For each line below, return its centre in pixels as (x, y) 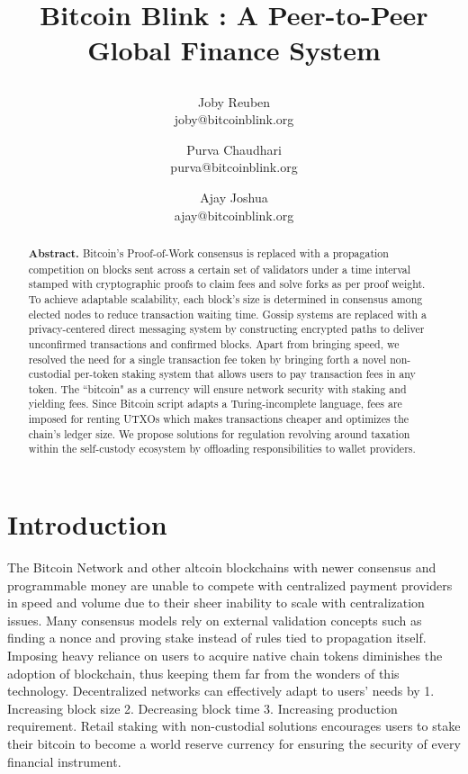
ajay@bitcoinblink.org (234, 215)
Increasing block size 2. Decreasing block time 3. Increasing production (202, 708)
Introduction (87, 524)
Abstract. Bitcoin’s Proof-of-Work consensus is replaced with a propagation (208, 253)
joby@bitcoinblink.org (234, 119)
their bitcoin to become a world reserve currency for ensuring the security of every (234, 743)
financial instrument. (64, 761)
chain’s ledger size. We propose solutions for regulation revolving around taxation (219, 433)
